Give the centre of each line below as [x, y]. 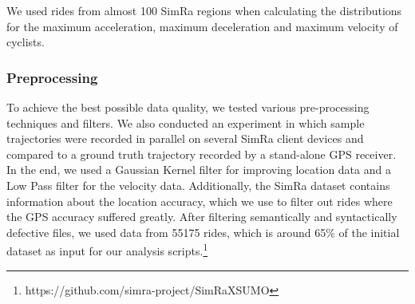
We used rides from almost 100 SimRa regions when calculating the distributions [204, 10]
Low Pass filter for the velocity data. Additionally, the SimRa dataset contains [198, 185]
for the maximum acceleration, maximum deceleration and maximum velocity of [202, 26]
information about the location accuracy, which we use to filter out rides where [200, 201]
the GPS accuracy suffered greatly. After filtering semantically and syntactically [202, 217]
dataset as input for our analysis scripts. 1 [107, 249]
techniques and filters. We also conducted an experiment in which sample [186, 122]
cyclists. [26, 42]
